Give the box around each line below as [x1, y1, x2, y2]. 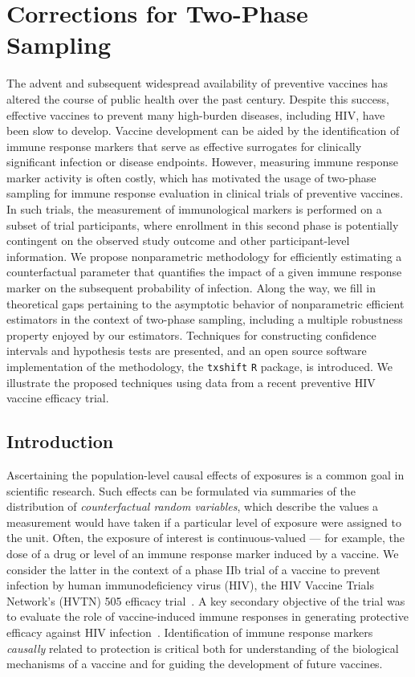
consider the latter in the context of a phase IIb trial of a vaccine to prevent [6, 561, 380, 577]
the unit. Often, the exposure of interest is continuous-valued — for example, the [6, 529, 405, 546]
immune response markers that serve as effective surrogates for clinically [6, 137, 362, 154]
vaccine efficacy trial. [6, 389, 109, 406]
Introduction [6, 429, 114, 454]
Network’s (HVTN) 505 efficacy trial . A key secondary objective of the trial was [6, 592, 405, 609]
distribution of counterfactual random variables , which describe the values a [6, 498, 379, 515]
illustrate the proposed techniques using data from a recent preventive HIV [6, 373, 376, 390]
